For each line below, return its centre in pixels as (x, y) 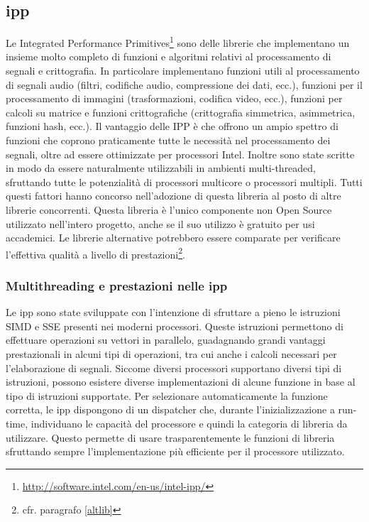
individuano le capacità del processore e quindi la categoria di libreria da (189, 423)
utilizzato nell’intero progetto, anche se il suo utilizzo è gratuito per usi (160, 223)
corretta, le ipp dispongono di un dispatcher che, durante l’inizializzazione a (170, 409)
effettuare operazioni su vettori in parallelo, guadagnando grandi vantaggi (166, 340)
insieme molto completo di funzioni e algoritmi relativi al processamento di (169, 56)
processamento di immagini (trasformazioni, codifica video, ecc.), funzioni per (174, 98)
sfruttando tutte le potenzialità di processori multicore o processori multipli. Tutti (184, 181)
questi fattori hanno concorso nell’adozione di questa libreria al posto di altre (174, 196)
